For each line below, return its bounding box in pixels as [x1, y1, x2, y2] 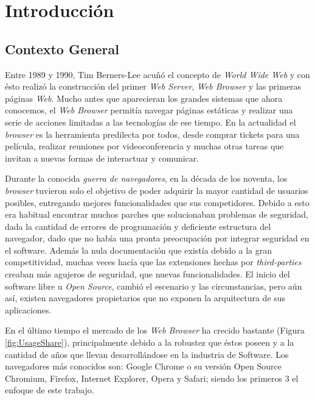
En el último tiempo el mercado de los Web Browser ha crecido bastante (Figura [5, 324, 305, 337]
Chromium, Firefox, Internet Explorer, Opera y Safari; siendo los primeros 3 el [5, 371, 299, 384]
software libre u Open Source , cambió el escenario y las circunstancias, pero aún [5, 279, 302, 292]
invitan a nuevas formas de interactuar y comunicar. [5, 151, 199, 164]
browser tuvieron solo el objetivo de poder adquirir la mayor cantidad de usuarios [5, 184, 308, 196]
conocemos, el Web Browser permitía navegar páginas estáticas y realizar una [5, 104, 293, 116]
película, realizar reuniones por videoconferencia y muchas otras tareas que [5, 140, 284, 152]
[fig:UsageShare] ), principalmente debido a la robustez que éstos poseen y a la [5, 336, 294, 349]
